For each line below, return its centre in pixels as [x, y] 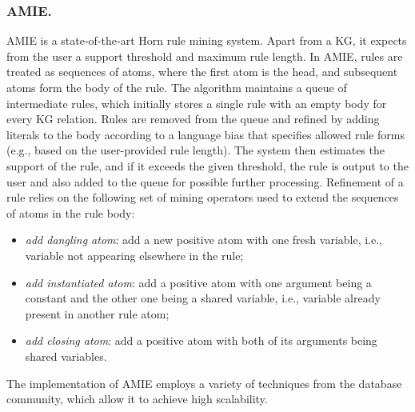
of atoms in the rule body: [71, 212]
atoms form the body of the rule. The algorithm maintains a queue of [177, 87]
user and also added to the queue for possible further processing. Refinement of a [205, 181]
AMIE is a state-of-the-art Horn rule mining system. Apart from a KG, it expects [207, 40]
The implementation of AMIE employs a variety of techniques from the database [204, 383]
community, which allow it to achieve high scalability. [137, 399]
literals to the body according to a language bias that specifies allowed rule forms [206, 134]
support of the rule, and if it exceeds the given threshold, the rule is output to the [207, 165]
